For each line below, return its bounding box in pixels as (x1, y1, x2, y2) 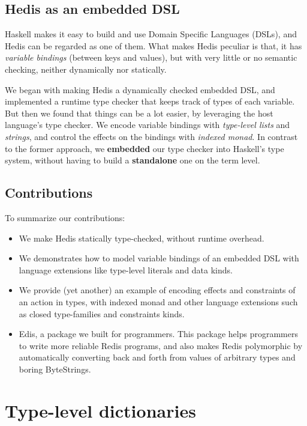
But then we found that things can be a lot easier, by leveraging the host (5, 106, 273, 119)
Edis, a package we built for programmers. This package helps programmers (19, 327, 298, 340)
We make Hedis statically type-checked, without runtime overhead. (19, 231, 264, 244)
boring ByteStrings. (19, 362, 91, 375)
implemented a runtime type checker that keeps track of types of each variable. (5, 95, 295, 108)
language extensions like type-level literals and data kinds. (19, 263, 233, 276)
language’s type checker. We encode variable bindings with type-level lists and (5, 118, 290, 131)
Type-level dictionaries (5, 398, 196, 422)
